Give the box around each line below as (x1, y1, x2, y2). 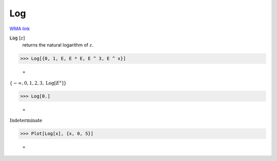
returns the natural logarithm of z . (22, 42, 94, 48)
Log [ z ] (9, 35, 25, 41)
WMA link (9, 26, 30, 32)
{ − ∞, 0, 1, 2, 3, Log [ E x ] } (9, 79, 67, 86)
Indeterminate (9, 118, 43, 124)
